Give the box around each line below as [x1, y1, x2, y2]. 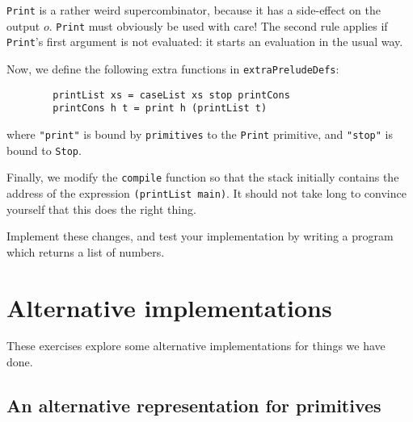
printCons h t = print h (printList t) [53, 102, 268, 115]
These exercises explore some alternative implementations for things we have [6, 337, 386, 354]
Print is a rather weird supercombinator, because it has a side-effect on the [6, 2, 381, 18]
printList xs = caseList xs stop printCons [53, 89, 290, 101]
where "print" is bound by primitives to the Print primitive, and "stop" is [6, 125, 394, 142]
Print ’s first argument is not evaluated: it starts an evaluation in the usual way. [6, 33, 403, 50]
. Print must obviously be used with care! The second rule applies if [48, 17, 388, 34]
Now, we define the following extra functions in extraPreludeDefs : [6, 60, 339, 77]
